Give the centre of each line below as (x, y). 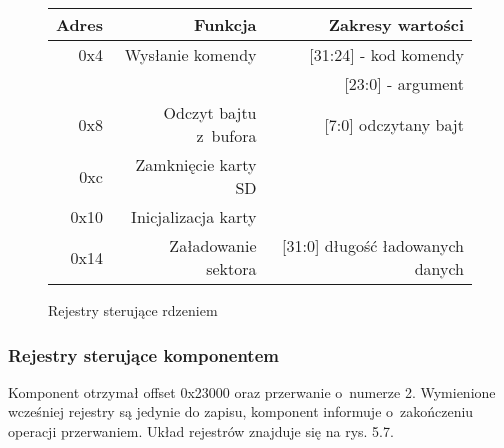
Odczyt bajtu (210, 112)
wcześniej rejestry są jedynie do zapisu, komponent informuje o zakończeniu (241, 411)
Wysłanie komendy (190, 54)
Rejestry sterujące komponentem (143, 354)
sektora (231, 268)
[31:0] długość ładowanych (373, 245)
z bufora (226, 135)
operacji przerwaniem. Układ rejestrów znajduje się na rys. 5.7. (201, 431)
